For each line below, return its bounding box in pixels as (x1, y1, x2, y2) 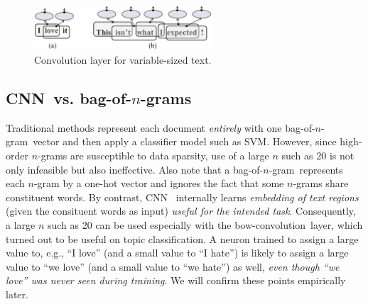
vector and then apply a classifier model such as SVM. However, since (33, 134, 337, 149)
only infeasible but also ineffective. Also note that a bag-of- (6, 162, 264, 176)
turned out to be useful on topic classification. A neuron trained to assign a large (6, 231, 359, 246)
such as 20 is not (281, 147, 355, 162)
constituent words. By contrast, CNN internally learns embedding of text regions (6, 189, 359, 204)
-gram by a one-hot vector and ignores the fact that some (33, 176, 284, 191)
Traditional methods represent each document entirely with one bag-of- (6, 120, 315, 135)
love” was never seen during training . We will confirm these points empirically (6, 273, 346, 288)
